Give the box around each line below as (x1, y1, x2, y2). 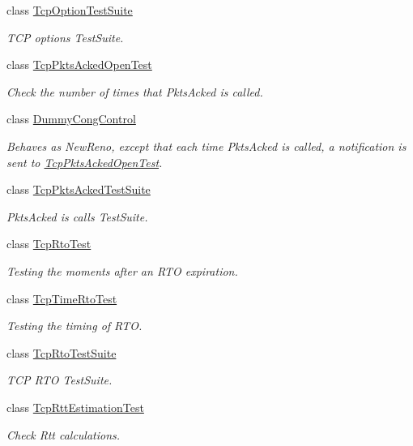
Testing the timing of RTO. (6, 317, 143, 334)
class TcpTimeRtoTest (6, 289, 117, 307)
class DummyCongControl (6, 110, 136, 127)
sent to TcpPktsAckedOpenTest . (6, 153, 163, 170)
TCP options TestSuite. (6, 28, 124, 45)
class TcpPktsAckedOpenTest (6, 56, 152, 73)
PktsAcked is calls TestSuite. (6, 208, 148, 225)
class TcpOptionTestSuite (6, 2, 133, 18)
